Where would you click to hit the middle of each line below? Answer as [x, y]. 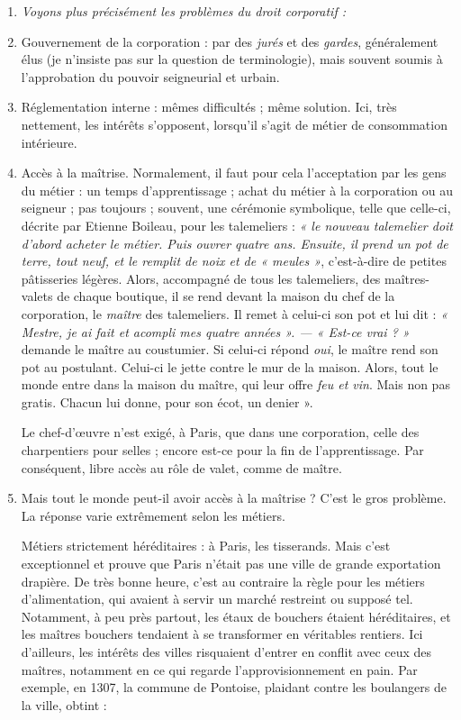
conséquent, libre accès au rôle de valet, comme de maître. [181, 467]
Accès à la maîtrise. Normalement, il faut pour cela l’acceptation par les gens [234, 173]
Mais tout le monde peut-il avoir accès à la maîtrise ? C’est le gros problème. [234, 498]
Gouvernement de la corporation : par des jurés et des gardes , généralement [230, 41]
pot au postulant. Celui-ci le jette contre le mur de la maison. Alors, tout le [230, 366]
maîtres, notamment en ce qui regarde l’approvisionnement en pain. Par [219, 669]
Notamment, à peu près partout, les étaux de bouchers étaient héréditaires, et [236, 616]
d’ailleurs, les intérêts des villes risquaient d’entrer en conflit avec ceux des [226, 652]
